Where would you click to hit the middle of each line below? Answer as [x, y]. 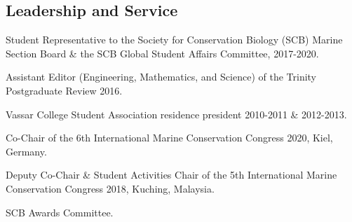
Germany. [26, 151]
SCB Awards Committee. [60, 212]
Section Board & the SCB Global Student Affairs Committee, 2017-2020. [162, 53]
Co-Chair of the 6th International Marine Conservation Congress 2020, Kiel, [169, 138]
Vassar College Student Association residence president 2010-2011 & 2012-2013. [176, 114]
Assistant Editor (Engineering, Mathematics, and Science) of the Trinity [161, 77]
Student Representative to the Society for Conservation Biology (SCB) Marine [174, 40]
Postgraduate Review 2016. [64, 90]
